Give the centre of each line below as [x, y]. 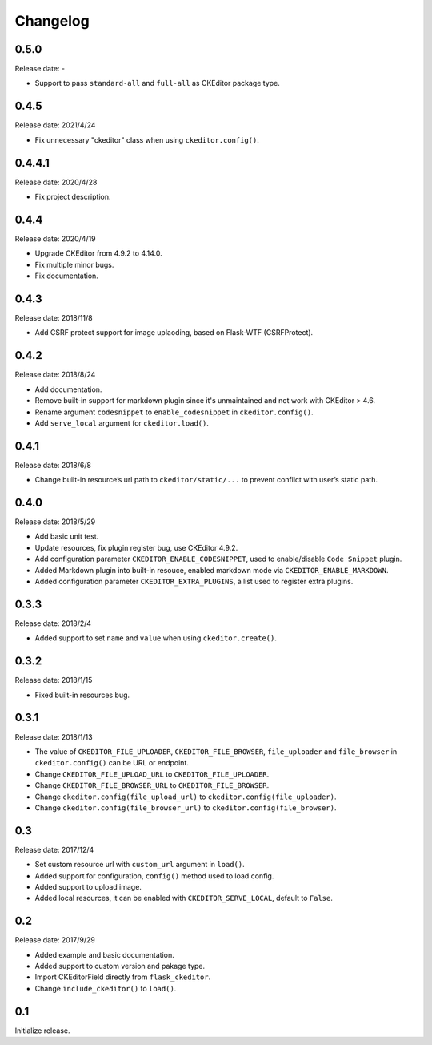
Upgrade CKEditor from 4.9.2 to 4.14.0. [99, 253]
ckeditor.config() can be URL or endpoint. [112, 763]
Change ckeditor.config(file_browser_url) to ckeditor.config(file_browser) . [186, 807]
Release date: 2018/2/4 [53, 623]
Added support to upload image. [88, 886]
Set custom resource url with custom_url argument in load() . [140, 865]
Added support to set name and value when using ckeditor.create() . [156, 638]
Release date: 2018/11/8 [54, 318]
